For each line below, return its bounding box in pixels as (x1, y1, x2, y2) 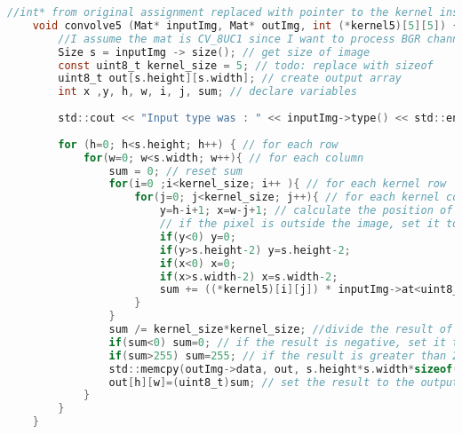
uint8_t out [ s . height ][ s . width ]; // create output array (58, 72, 402, 85)
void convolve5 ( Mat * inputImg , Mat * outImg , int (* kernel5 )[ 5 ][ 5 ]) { (32, 19, 459, 32)
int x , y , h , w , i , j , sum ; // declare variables (58, 85, 357, 99)
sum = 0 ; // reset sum (108, 164, 243, 178)
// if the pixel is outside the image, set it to (159, 217, 459, 230)
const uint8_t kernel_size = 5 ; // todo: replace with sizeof (58, 59, 434, 72)
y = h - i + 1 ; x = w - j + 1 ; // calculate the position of (159, 204, 453, 217)
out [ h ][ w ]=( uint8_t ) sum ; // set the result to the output (108, 375, 459, 389)
